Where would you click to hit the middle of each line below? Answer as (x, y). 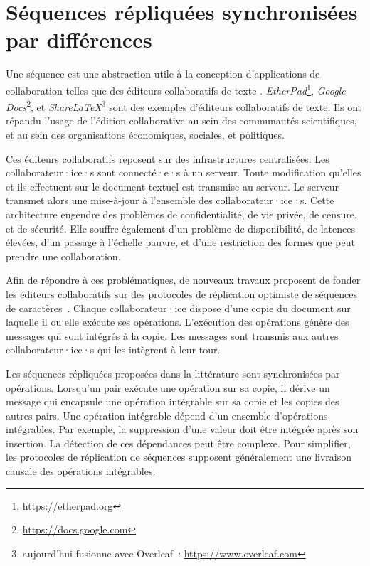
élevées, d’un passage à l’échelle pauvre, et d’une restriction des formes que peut (180, 242)
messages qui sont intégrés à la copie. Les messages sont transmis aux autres (172, 335)
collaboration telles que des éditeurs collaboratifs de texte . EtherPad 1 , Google (176, 89)
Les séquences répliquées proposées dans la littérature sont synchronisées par (173, 373)
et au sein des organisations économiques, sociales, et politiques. (145, 134)
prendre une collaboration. (63, 256)
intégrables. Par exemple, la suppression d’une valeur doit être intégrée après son (182, 429)
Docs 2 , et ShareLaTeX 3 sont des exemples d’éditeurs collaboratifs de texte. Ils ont (184, 106)
